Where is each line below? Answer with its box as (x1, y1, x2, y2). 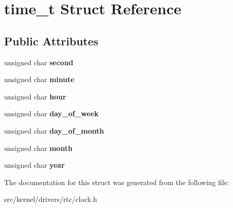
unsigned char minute (4, 74, 75, 85)
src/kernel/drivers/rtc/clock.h (4, 194, 97, 204)
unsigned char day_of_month (4, 125, 104, 136)
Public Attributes (4, 33, 99, 48)
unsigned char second (4, 57, 74, 67)
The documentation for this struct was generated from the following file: (4, 176, 229, 187)
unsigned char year (4, 160, 65, 170)
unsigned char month (4, 142, 73, 153)
